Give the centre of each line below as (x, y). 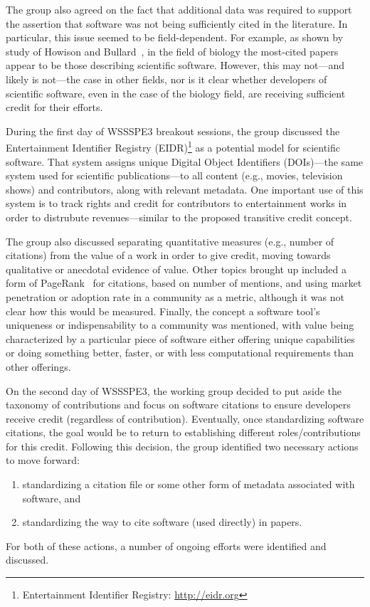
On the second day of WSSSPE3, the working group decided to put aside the (174, 390)
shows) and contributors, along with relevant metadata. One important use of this (185, 189)
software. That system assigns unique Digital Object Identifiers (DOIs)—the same (185, 161)
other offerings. (38, 366)
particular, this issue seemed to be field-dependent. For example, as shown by (175, 37)
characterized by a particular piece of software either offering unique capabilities (180, 338)
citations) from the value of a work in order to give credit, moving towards (168, 255)
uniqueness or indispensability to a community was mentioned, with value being (180, 325)
